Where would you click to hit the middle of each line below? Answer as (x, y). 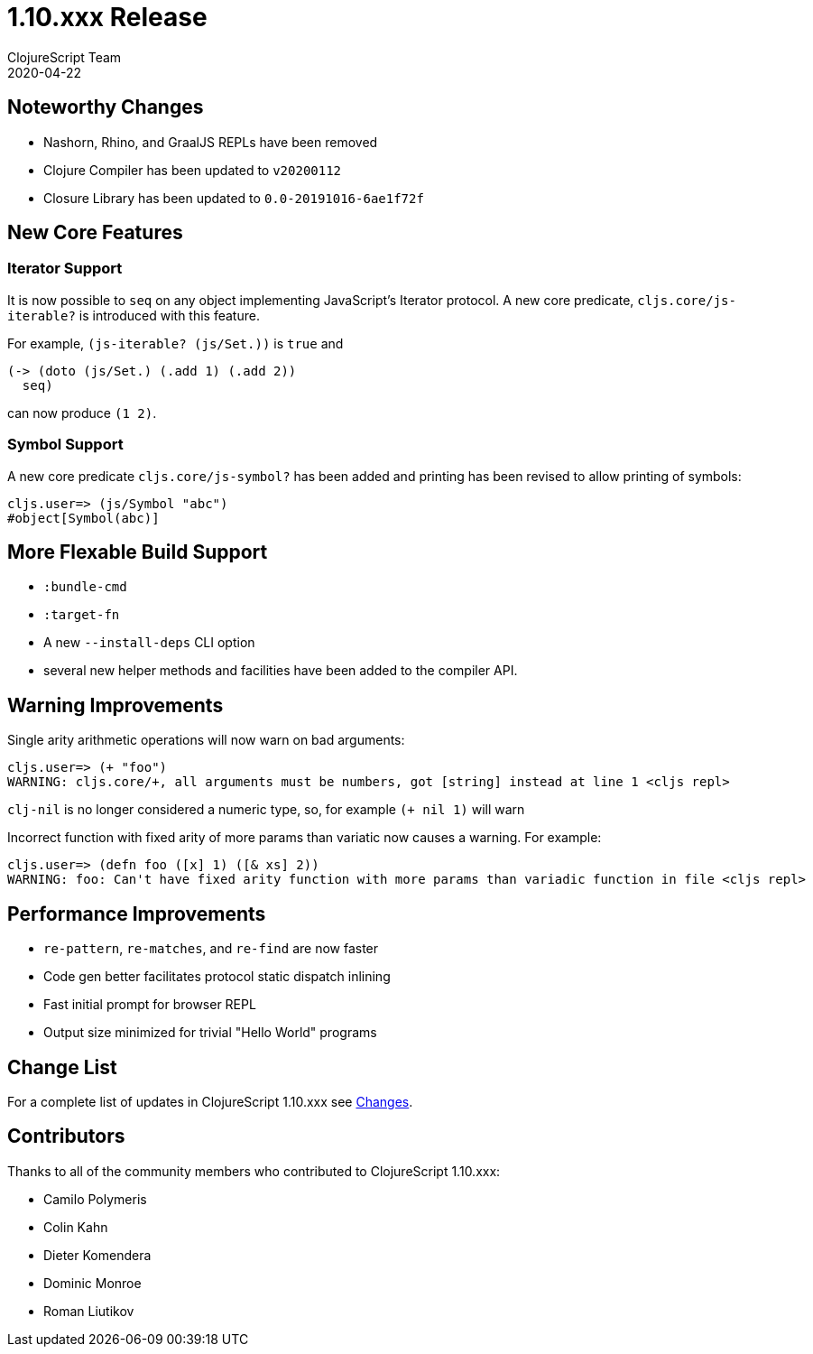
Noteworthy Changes (106, 107)
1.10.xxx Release (107, 17)
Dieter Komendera (97, 1255)
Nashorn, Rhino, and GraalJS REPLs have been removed (211, 142)
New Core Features (95, 233)
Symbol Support (65, 445)
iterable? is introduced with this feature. (134, 315)
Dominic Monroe (92, 1283)
